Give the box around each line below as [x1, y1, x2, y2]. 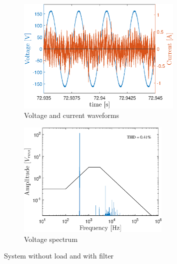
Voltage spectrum [24, 233, 78, 244]
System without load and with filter [4, 250, 114, 261]
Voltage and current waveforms [24, 110, 119, 120]
